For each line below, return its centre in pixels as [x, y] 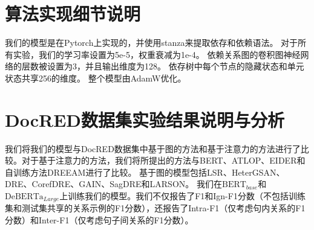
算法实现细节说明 [73, 14]
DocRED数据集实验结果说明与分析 [145, 119]
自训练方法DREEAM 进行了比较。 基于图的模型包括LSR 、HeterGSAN [141, 172]
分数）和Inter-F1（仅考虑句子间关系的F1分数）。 [99, 220]
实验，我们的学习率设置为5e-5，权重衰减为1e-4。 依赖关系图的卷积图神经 [157, 54]
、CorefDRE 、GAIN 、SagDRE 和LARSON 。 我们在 [123, 184]
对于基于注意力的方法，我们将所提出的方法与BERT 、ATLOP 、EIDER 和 [163, 160]
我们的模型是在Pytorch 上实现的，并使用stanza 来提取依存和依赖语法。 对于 [152, 43]
